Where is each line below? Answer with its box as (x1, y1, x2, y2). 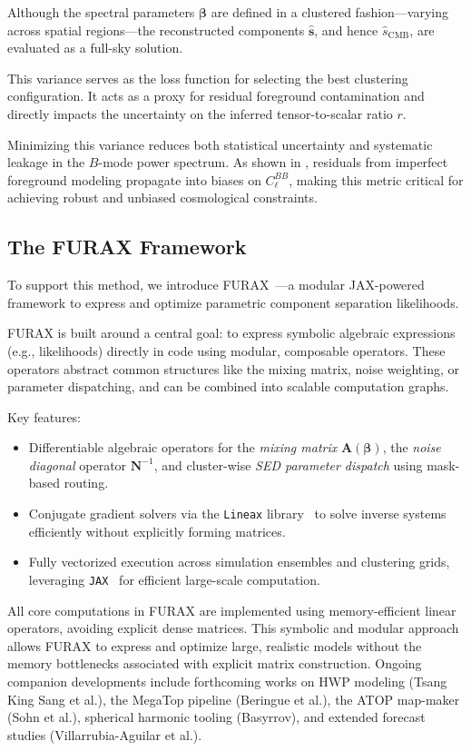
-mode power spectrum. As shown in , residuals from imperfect (98, 153, 448, 172)
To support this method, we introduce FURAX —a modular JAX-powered (7, 275, 425, 294)
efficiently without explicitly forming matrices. (28, 521, 286, 540)
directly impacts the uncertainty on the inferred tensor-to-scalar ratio (7, 104, 393, 123)
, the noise (382, 438, 441, 457)
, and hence (314, 20, 378, 39)
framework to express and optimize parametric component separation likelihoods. (7, 292, 459, 311)
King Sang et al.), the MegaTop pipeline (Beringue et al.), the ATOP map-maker (7, 689, 460, 708)
